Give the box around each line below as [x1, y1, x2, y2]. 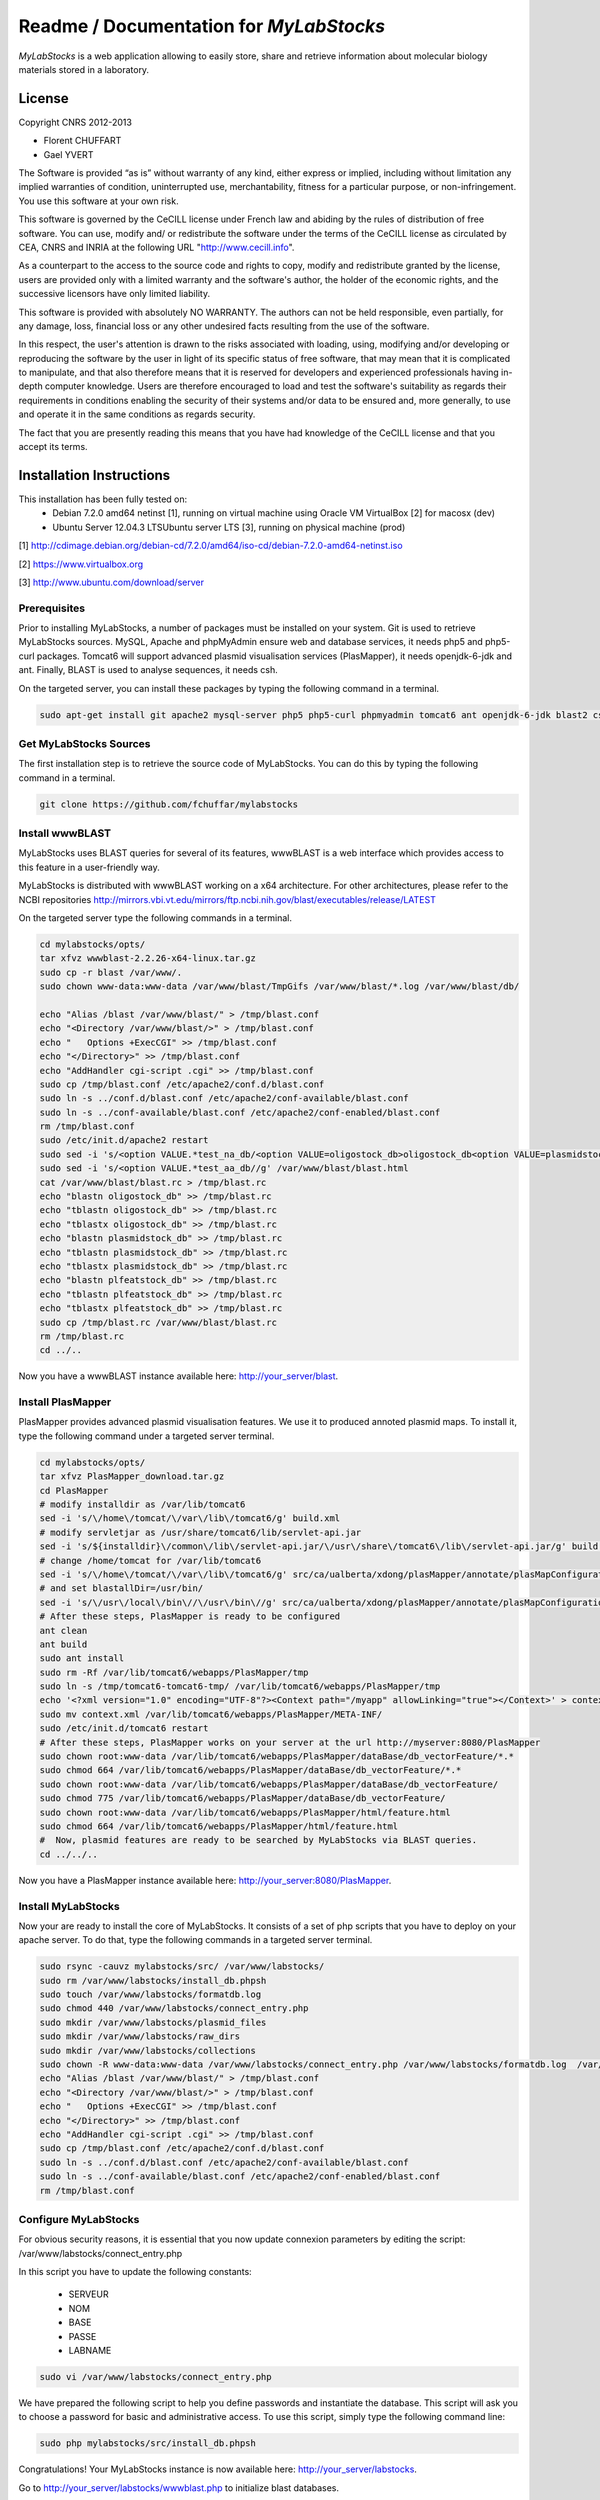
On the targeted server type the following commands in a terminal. [18, 912, 293, 924]
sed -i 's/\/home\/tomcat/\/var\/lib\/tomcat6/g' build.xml [39, 1513, 341, 1524]
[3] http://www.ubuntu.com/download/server [18, 576, 205, 588]
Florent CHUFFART [43, 135, 122, 147]
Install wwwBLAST [18, 826, 112, 840]
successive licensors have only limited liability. [18, 288, 210, 300]
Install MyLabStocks [18, 1899, 120, 1913]
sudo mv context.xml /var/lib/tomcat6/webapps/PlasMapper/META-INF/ [39, 1708, 383, 1720]
